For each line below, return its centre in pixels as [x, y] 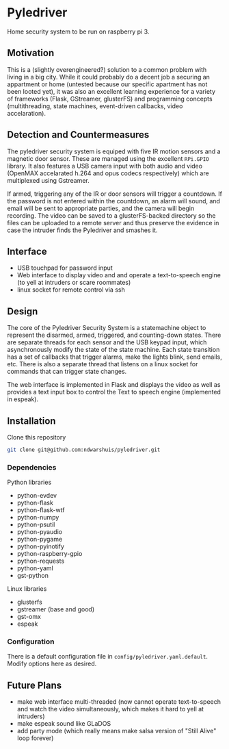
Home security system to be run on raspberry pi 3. [78, 31]
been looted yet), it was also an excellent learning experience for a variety [111, 91]
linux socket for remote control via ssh [71, 290]
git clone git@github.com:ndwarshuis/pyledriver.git [84, 450]
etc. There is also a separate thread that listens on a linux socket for [103, 364]
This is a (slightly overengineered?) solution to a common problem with [107, 69]
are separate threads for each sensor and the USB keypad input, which [107, 342]
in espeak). [23, 399]
